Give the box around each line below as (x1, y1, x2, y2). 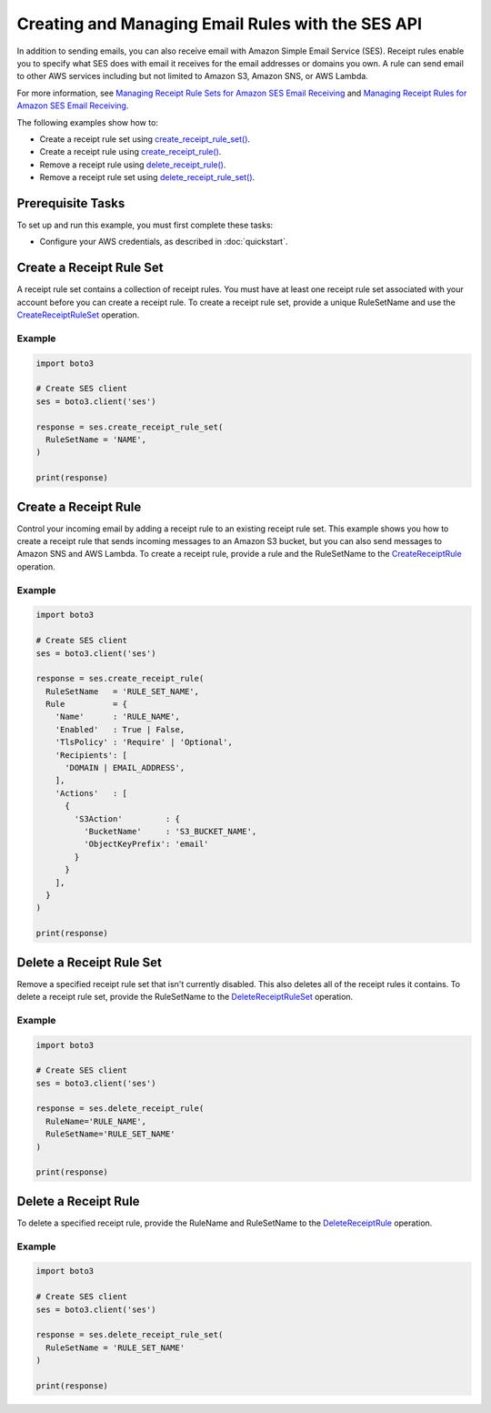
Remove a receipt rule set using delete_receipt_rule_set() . (39, 172, 256, 183)
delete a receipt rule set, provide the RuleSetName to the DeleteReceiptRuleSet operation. (16, 991, 354, 1002)
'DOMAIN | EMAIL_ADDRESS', (65, 762, 185, 773)
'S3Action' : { (74, 813, 181, 823)
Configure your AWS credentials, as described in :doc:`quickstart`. (39, 237, 288, 247)
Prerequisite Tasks (16, 196, 125, 211)
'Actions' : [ (55, 788, 127, 798)
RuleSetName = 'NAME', (45, 434, 147, 445)
